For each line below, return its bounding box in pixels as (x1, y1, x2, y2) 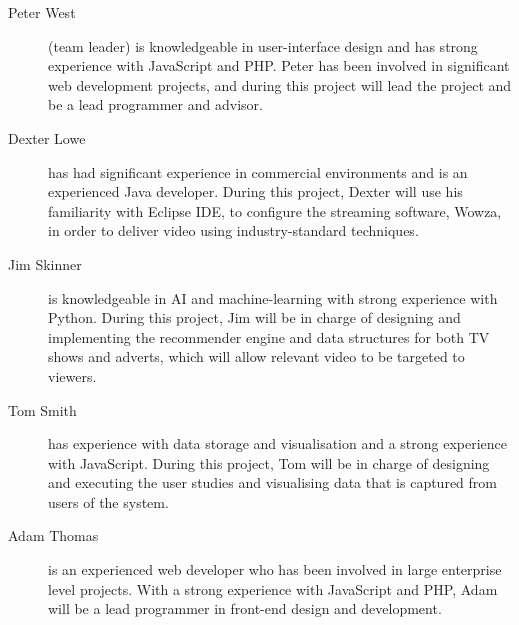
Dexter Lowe (8, 127, 86, 148)
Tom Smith (8, 399, 77, 420)
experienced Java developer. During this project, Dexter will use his (48, 181, 463, 202)
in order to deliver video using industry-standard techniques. (48, 220, 419, 241)
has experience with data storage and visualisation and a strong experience (48, 433, 508, 454)
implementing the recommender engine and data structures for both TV (48, 326, 490, 347)
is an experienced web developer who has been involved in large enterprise (48, 559, 502, 580)
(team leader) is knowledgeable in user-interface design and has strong (48, 35, 478, 56)
